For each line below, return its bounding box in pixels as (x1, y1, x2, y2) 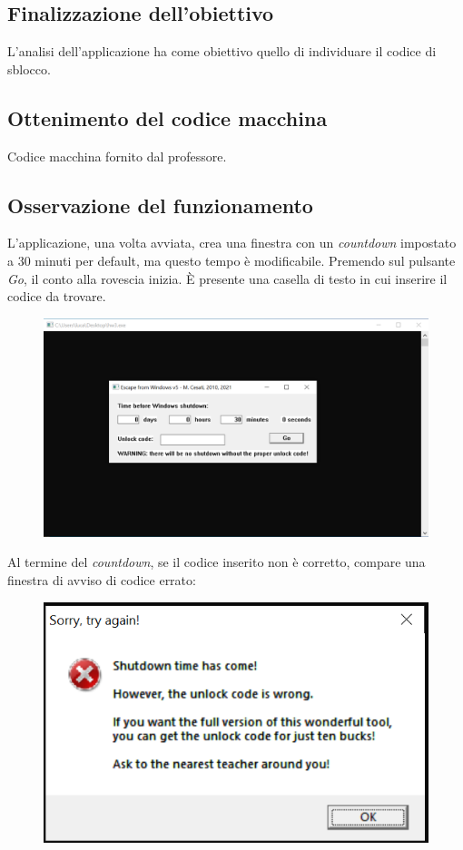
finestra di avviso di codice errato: (7, 570, 196, 589)
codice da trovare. (7, 287, 106, 306)
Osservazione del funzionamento (7, 191, 313, 219)
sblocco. (7, 59, 51, 78)
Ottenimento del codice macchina (7, 103, 328, 132)
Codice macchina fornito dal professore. (7, 146, 227, 165)
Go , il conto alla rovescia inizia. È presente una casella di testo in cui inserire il (7, 269, 448, 288)
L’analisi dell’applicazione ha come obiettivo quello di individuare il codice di (7, 42, 437, 61)
